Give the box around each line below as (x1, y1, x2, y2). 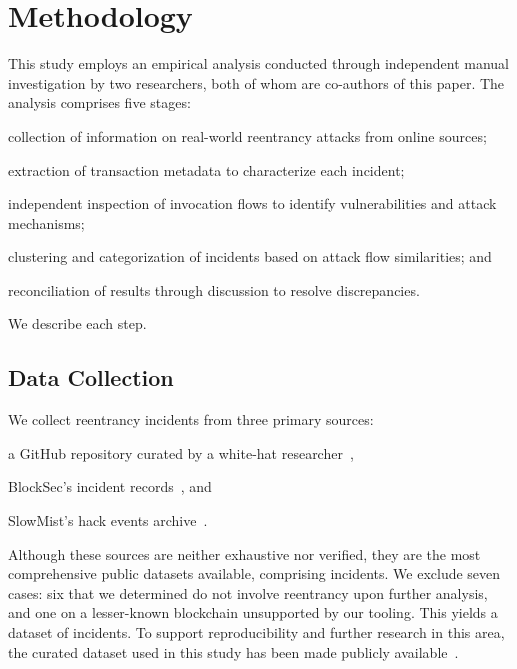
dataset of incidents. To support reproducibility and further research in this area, (8, 622, 505, 643)
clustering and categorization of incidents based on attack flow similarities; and (8, 246, 492, 267)
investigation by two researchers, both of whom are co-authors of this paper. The (8, 72, 505, 93)
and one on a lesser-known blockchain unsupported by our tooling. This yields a (8, 602, 498, 623)
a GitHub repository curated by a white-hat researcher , (8, 442, 354, 463)
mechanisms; (8, 212, 85, 233)
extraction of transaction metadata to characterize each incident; (8, 159, 405, 180)
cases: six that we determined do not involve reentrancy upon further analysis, (8, 582, 488, 603)
